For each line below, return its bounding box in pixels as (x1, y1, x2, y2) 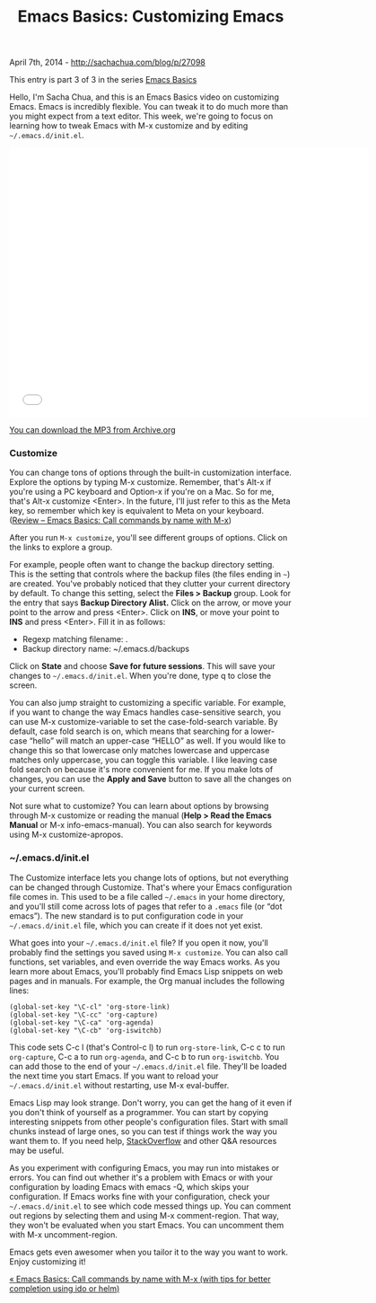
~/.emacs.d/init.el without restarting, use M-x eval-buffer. (9, 1079, 230, 1090)
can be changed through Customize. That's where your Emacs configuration (9, 882, 293, 893)
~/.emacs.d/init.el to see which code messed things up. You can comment (9, 1201, 292, 1211)
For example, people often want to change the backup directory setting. (9, 559, 275, 570)
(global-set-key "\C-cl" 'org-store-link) (9, 1002, 171, 1011)
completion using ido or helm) (9, 1282, 120, 1294)
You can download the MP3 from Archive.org (9, 425, 177, 436)
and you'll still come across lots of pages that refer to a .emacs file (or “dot (9, 901, 283, 911)
